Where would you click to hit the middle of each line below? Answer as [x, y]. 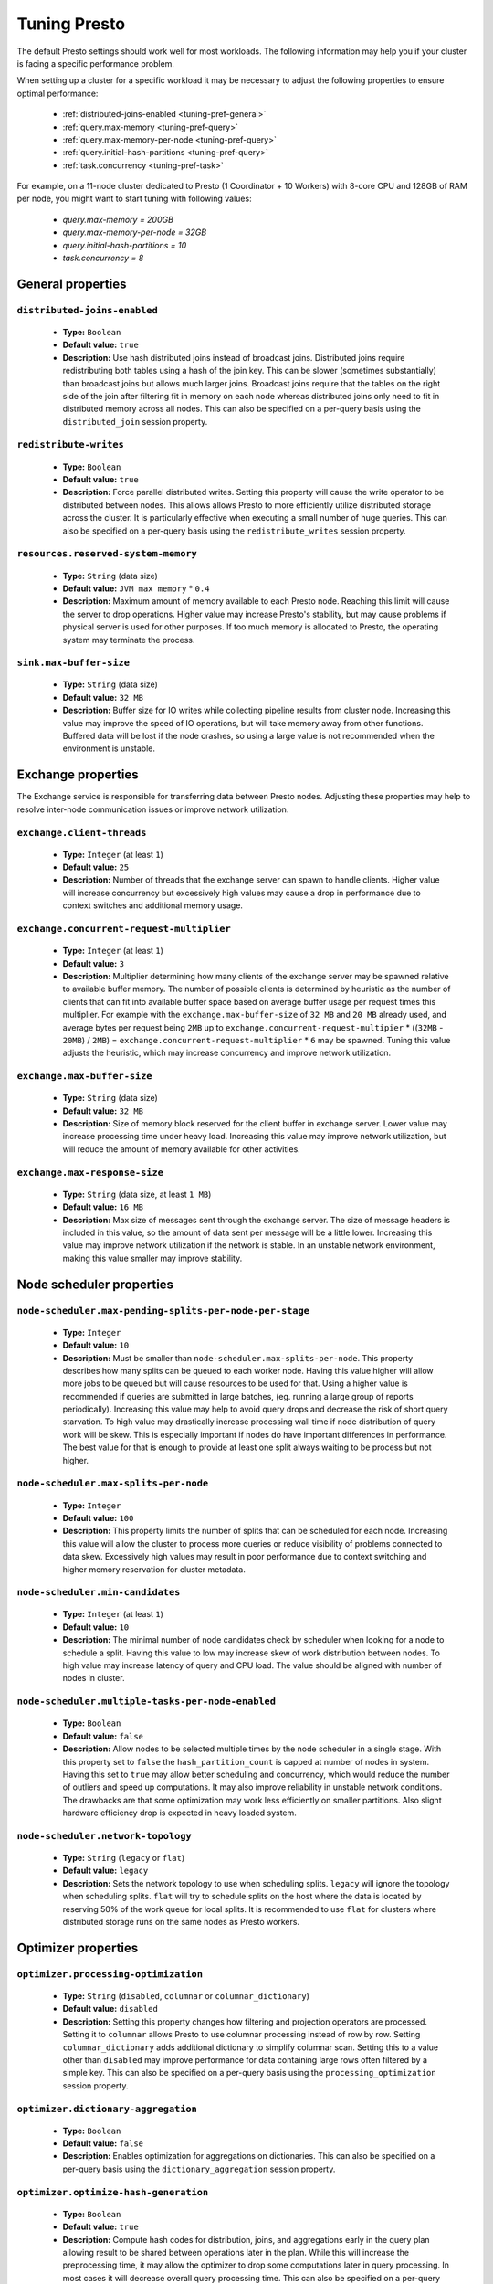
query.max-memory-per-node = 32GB [135, 232]
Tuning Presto [71, 24]
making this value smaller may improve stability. [152, 1258]
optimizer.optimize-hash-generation [113, 2192]
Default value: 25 [96, 867]
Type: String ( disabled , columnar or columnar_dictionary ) [186, 1996]
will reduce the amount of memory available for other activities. [181, 1149]
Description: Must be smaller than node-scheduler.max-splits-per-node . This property [238, 1358]
